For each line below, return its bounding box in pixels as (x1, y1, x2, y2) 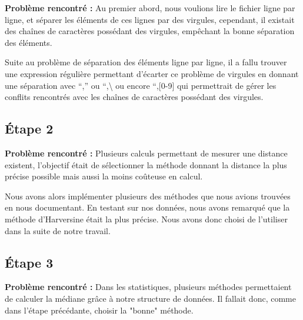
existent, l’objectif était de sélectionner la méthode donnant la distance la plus (5, 158, 287, 171)
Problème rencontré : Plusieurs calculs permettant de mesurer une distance (5, 146, 288, 159)
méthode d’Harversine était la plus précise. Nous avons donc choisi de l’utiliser (5, 212, 288, 225)
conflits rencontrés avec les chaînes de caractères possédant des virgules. (5, 91, 264, 103)
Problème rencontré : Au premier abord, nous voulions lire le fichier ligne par (5, 2, 295, 14)
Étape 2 (5, 119, 54, 138)
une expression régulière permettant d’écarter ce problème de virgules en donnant (5, 67, 299, 79)
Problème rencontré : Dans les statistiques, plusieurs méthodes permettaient (5, 281, 292, 293)
